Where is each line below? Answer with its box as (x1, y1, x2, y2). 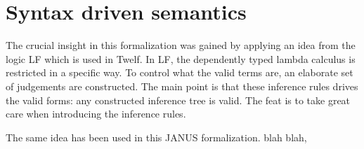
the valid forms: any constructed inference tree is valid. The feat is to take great (6, 92, 351, 107)
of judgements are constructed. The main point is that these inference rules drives (6, 78, 358, 93)
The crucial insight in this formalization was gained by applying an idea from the (6, 38, 356, 52)
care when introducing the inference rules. (6, 106, 186, 121)
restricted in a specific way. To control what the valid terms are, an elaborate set (6, 65, 353, 80)
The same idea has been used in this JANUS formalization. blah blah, (6, 129, 307, 144)
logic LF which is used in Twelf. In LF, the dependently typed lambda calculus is (6, 51, 356, 66)
